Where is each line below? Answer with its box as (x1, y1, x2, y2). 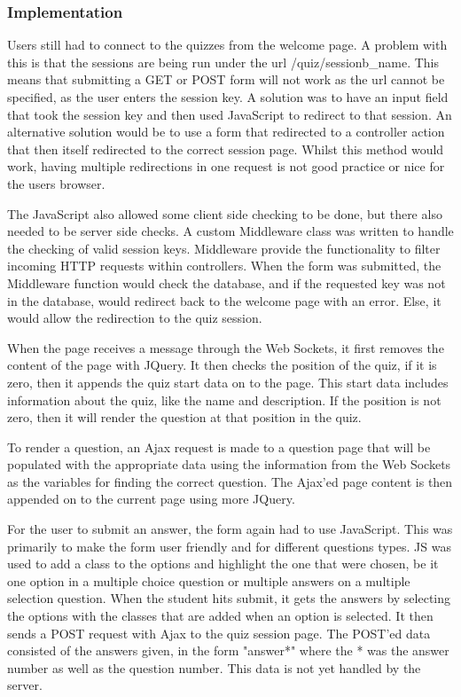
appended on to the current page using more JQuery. (7, 489, 295, 508)
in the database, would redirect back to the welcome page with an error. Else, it (7, 291, 441, 309)
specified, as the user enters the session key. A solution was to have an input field (7, 88, 449, 106)
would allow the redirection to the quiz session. (7, 309, 262, 327)
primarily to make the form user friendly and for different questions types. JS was (7, 536, 451, 555)
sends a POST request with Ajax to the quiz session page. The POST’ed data (7, 623, 431, 642)
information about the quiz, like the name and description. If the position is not (7, 390, 441, 409)
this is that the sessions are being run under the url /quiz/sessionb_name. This (7, 52, 440, 71)
